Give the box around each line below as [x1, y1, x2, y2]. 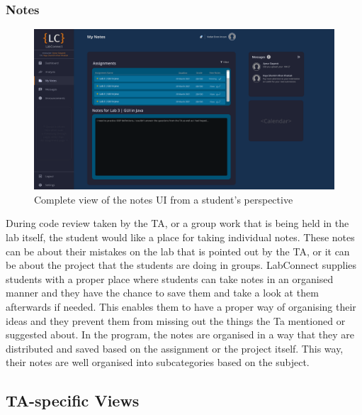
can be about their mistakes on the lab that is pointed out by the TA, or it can [6, 243, 350, 258]
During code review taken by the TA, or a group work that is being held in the [6, 216, 349, 231]
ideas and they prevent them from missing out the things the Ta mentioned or [6, 313, 346, 328]
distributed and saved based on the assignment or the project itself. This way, [6, 341, 344, 355]
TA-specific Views [6, 389, 140, 411]
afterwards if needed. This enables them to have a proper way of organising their [6, 299, 356, 314]
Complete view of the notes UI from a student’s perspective [34, 192, 293, 206]
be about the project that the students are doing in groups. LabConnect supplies [6, 258, 357, 272]
